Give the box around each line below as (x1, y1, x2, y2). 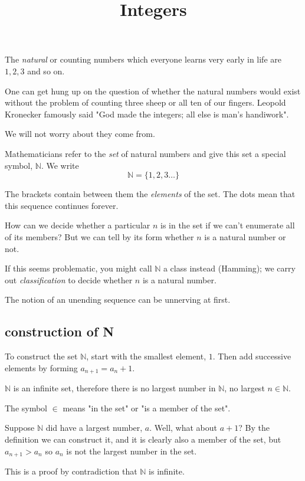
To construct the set (5, 350, 78, 362)
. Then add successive (212, 350, 291, 362)
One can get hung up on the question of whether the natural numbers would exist (5, 84, 301, 97)
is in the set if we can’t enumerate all (160, 219, 295, 231)
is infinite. (149, 464, 185, 477)
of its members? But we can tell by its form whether (5, 230, 194, 243)
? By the (238, 421, 270, 434)
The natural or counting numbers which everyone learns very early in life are (5, 53, 281, 66)
